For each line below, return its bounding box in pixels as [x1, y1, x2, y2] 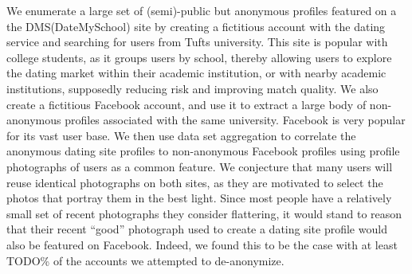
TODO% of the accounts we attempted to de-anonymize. [6, 252, 284, 268]
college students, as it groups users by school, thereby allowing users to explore [6, 49, 392, 65]
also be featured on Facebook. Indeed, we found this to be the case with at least [6, 236, 398, 252]
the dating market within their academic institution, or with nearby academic [6, 65, 386, 81]
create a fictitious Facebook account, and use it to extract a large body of [6, 96, 367, 112]
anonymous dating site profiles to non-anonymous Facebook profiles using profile [6, 143, 400, 159]
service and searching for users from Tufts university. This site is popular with [6, 33, 388, 50]
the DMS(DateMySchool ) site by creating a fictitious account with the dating [6, 18, 386, 34]
